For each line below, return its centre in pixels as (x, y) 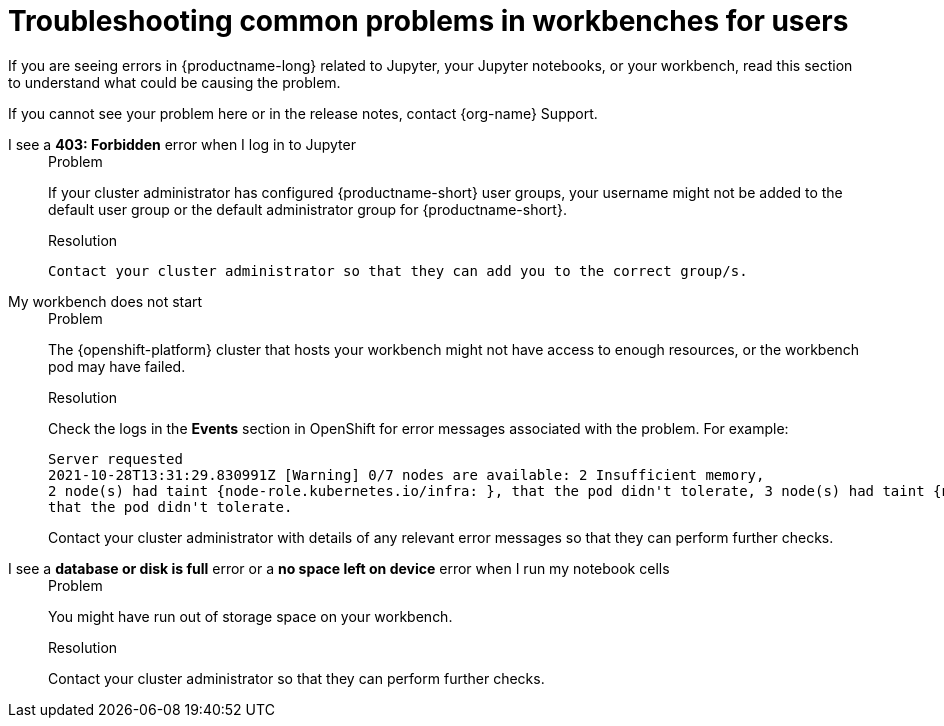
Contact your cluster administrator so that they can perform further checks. (296, 678)
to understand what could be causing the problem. (174, 82)
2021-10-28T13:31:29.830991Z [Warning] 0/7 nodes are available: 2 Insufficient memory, (406, 474)
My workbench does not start (105, 301)
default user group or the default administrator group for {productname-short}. (307, 209)
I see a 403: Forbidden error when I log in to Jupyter (182, 144)
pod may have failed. (117, 366)
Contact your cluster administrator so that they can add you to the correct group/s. (398, 270)
